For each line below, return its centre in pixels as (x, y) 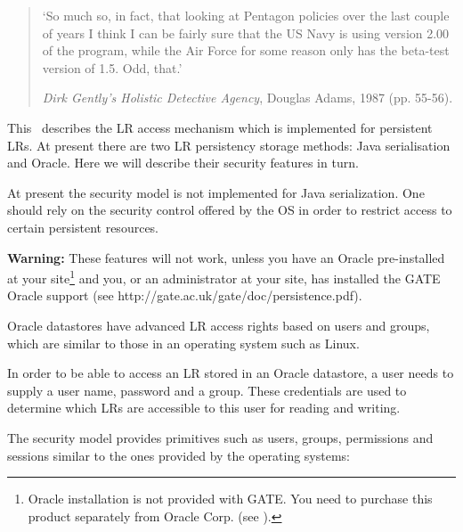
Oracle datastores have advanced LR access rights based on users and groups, (219, 325)
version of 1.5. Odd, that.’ (112, 67)
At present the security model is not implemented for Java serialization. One (216, 192)
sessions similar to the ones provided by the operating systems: (179, 455)
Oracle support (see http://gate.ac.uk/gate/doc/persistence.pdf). (185, 295)
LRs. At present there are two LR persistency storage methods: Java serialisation (229, 145)
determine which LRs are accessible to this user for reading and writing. (204, 408)
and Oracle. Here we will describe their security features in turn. (183, 163)
